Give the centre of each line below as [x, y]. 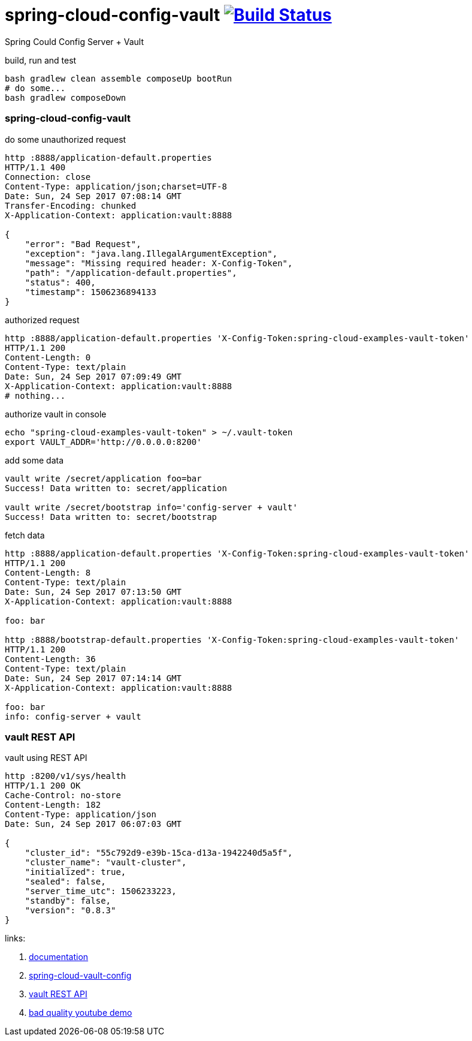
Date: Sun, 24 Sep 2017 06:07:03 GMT [93, 824]
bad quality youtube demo [81, 1013]
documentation [59, 957]
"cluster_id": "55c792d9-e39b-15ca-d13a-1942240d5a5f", [159, 853]
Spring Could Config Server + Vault [74, 41]
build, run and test [41, 60]
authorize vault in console [56, 414]
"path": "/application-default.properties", [131, 273]
